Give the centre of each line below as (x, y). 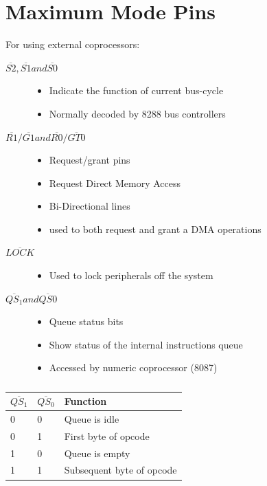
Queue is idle (92, 418)
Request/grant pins (90, 160)
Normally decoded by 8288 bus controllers (137, 113)
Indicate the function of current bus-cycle (136, 90)
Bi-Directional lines (90, 206)
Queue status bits (86, 321)
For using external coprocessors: (73, 44)
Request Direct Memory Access (115, 183)
